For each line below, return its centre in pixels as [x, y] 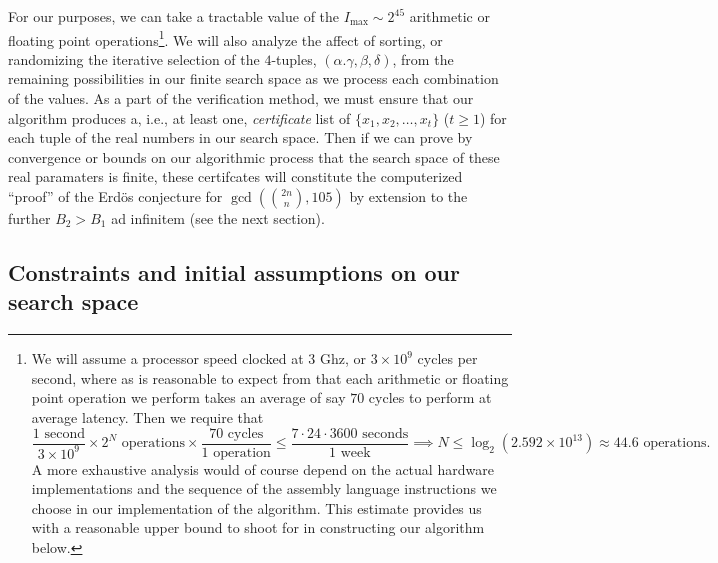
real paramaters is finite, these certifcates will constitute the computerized [235, 176]
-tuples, [294, 58]
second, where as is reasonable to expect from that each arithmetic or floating [270, 377]
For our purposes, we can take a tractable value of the [174, 16]
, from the [423, 58]
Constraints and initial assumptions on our [234, 271]
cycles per [447, 358]
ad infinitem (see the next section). [218, 218]
